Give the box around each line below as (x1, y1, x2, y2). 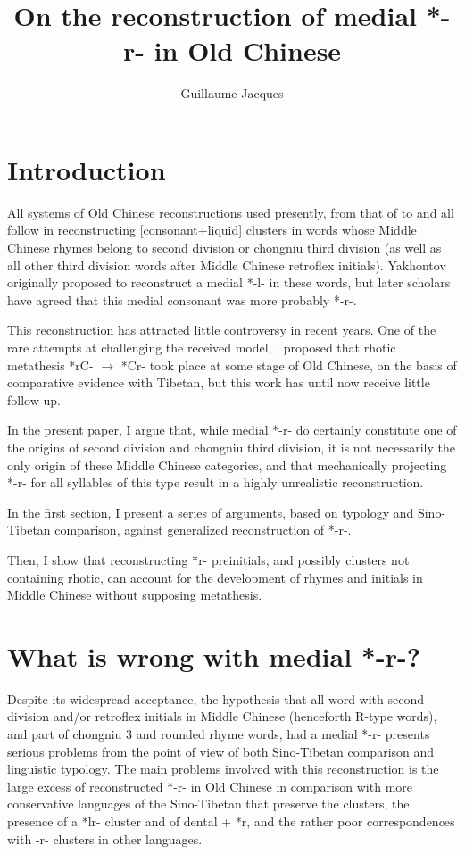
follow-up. (7, 390, 61, 409)
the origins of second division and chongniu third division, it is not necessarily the (7, 437, 455, 456)
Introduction (7, 151, 166, 187)
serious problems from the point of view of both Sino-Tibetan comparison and (7, 742, 435, 760)
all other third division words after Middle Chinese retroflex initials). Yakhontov (7, 255, 446, 274)
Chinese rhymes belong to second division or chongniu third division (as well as (7, 238, 442, 257)
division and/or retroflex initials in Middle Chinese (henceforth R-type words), (7, 707, 437, 725)
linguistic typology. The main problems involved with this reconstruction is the (7, 759, 439, 778)
